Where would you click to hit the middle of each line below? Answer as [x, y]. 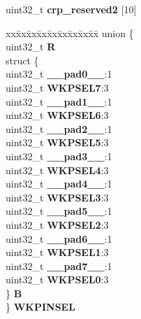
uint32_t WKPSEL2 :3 [57, 224]
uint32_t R [31, 47]
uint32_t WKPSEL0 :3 [57, 279]
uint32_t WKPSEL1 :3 [57, 252]
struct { [22, 60]
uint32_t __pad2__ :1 [59, 128]
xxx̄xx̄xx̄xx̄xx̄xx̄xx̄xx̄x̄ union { [70, 33]
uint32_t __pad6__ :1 [59, 238]
